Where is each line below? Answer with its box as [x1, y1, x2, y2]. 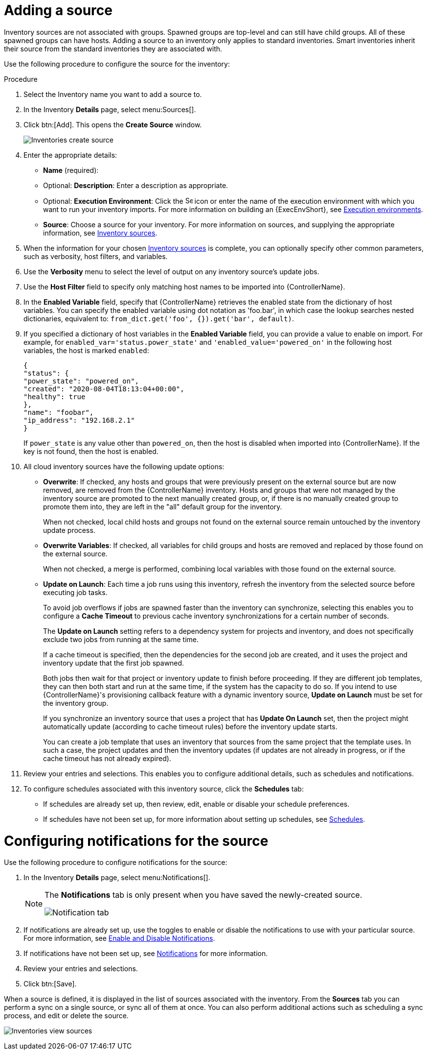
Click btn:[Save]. [23, 980, 77, 988]
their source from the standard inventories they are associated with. [4, 44, 223, 53]
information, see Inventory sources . [43, 228, 157, 237]
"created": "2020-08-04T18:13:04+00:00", [23, 384, 184, 393]
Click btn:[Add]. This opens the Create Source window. [23, 120, 202, 129]
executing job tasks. [43, 588, 108, 597]
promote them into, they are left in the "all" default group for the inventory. [43, 502, 282, 511]
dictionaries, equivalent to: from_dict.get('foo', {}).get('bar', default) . [23, 314, 294, 323]
